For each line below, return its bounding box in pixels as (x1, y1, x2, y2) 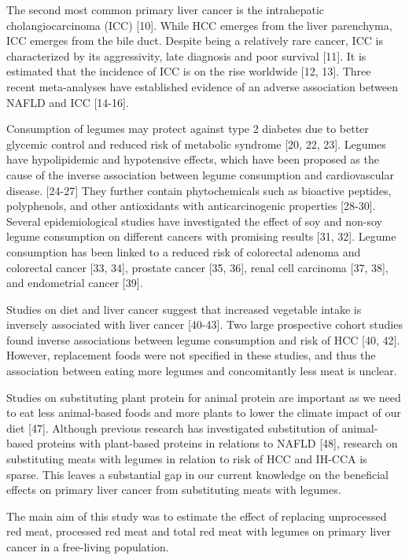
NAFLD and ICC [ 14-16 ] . (6, 94, 129, 110)
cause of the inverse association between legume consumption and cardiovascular (6, 166, 394, 182)
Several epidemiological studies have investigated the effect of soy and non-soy (6, 212, 382, 229)
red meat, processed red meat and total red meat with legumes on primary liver (6, 523, 391, 540)
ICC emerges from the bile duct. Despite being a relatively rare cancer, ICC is (6, 32, 383, 49)
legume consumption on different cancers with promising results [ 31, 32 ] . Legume (6, 228, 396, 245)
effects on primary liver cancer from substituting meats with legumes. (6, 481, 341, 498)
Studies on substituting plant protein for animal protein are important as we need (6, 389, 401, 405)
